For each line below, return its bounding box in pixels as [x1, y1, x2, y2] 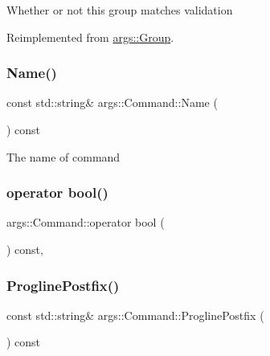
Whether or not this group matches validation [6, 2, 233, 18]
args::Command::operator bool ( [6, 214, 165, 231]
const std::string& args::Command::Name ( [6, 94, 218, 111]
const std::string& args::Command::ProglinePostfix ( [6, 306, 264, 323]
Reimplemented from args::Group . [6, 28, 174, 45]
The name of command [6, 148, 121, 165]
